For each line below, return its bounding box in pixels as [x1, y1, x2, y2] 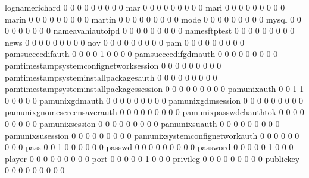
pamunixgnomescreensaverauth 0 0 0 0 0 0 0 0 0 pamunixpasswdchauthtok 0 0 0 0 [5, 106, 304, 118]
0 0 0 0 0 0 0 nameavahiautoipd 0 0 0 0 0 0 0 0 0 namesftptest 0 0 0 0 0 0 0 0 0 [5, 24, 295, 37]
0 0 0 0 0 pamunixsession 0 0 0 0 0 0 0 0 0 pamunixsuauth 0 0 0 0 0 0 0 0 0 [5, 117, 280, 129]
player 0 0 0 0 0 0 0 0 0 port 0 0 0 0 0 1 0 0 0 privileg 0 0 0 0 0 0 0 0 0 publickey [5, 152, 300, 164]
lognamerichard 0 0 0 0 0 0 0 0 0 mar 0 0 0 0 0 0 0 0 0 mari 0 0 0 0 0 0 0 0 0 [5, 1, 285, 13]
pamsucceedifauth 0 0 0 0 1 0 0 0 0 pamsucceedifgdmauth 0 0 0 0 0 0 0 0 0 [5, 47, 278, 60]
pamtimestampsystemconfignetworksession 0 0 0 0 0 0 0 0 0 [5, 59, 221, 71]
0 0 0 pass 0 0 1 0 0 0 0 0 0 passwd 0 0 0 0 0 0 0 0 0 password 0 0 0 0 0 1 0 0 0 [5, 141, 294, 153]
